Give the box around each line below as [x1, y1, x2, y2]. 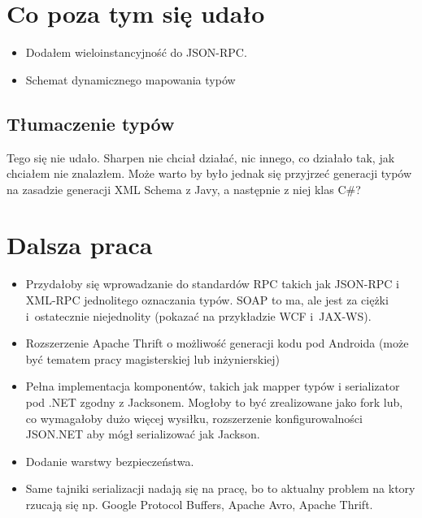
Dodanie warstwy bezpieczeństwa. [25, 452, 194, 469]
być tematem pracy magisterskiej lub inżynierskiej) [25, 350, 281, 367]
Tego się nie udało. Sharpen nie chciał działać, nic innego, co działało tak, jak [7, 149, 395, 166]
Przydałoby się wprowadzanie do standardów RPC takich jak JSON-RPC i [25, 275, 400, 292]
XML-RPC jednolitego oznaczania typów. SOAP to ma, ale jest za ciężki [25, 291, 389, 309]
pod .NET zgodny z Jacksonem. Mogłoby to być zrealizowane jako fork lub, [25, 393, 403, 410]
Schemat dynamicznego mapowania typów [25, 71, 236, 88]
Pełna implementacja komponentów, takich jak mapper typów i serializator [25, 378, 400, 395]
